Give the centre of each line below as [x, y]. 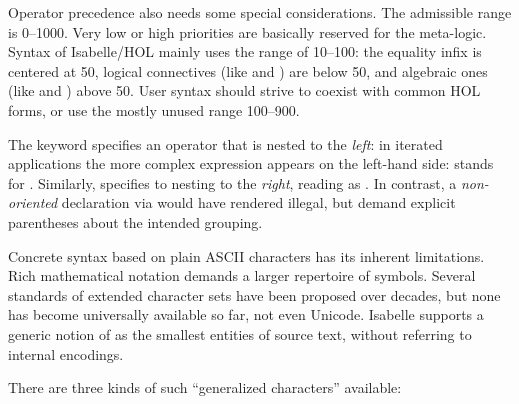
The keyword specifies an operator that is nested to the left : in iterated [225, 143]
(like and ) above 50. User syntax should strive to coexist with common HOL [244, 90]
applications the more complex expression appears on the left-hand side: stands [251, 163]
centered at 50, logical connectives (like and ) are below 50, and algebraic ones [248, 70]
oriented [33, 202]
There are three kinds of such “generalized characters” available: [205, 387]
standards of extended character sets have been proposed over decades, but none [254, 294]
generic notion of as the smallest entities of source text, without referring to [240, 333]
